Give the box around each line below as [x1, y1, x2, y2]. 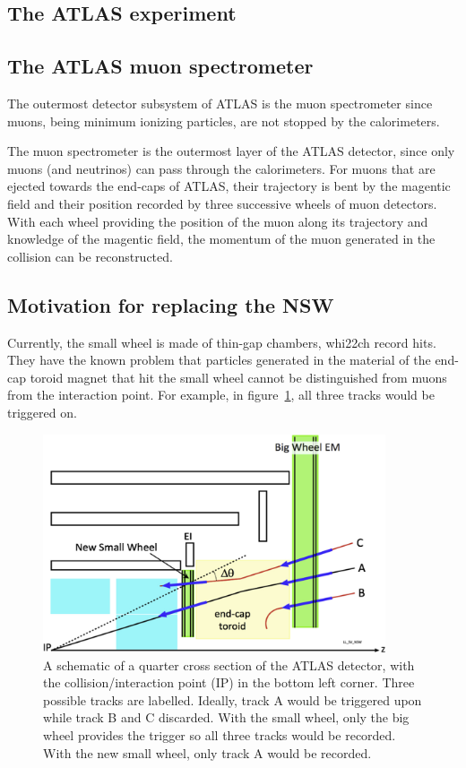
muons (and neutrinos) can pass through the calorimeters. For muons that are [7, 159, 436, 177]
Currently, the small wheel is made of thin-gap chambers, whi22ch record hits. [7, 332, 436, 351]
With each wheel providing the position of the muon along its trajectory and [7, 211, 428, 230]
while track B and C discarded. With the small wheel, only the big [43, 708, 410, 727]
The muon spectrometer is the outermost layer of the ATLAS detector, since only [7, 142, 455, 160]
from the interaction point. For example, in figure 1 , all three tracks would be [7, 385, 435, 404]
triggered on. [7, 402, 77, 421]
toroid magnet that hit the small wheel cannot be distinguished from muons [30, 367, 447, 386]
